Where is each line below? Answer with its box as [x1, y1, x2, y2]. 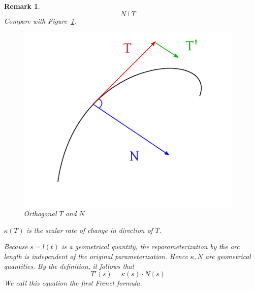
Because [4, 241, 28, 252]
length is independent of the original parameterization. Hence [4, 251, 188, 261]
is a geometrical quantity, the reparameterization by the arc [62, 241, 240, 252]
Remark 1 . [4, 1, 40, 11]
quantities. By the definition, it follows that [4, 260, 134, 271]
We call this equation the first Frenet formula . [4, 278, 142, 288]
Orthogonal [24, 208, 57, 219]
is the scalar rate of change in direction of [26, 225, 153, 235]
